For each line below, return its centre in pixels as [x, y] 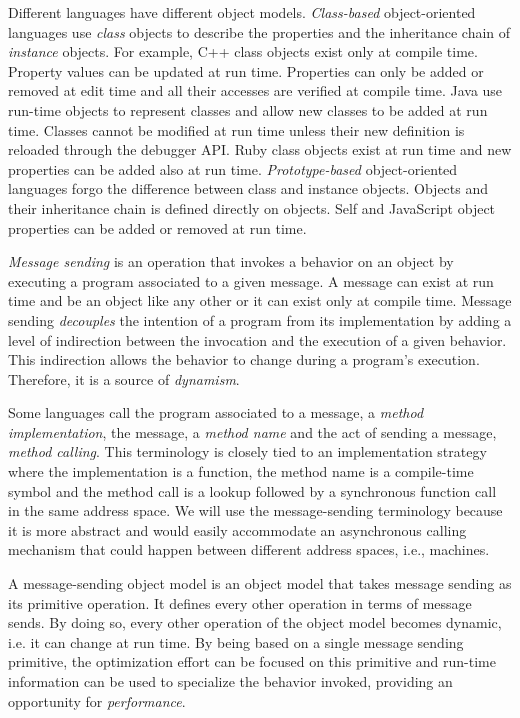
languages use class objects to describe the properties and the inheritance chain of [259, 31]
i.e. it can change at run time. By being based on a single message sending [236, 641]
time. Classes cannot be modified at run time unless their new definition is [236, 129]
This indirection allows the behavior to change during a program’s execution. [244, 359]
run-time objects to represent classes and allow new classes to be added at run [248, 109]
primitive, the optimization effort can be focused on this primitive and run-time [252, 661]
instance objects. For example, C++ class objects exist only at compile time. [243, 51]
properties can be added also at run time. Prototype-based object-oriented [233, 168]
